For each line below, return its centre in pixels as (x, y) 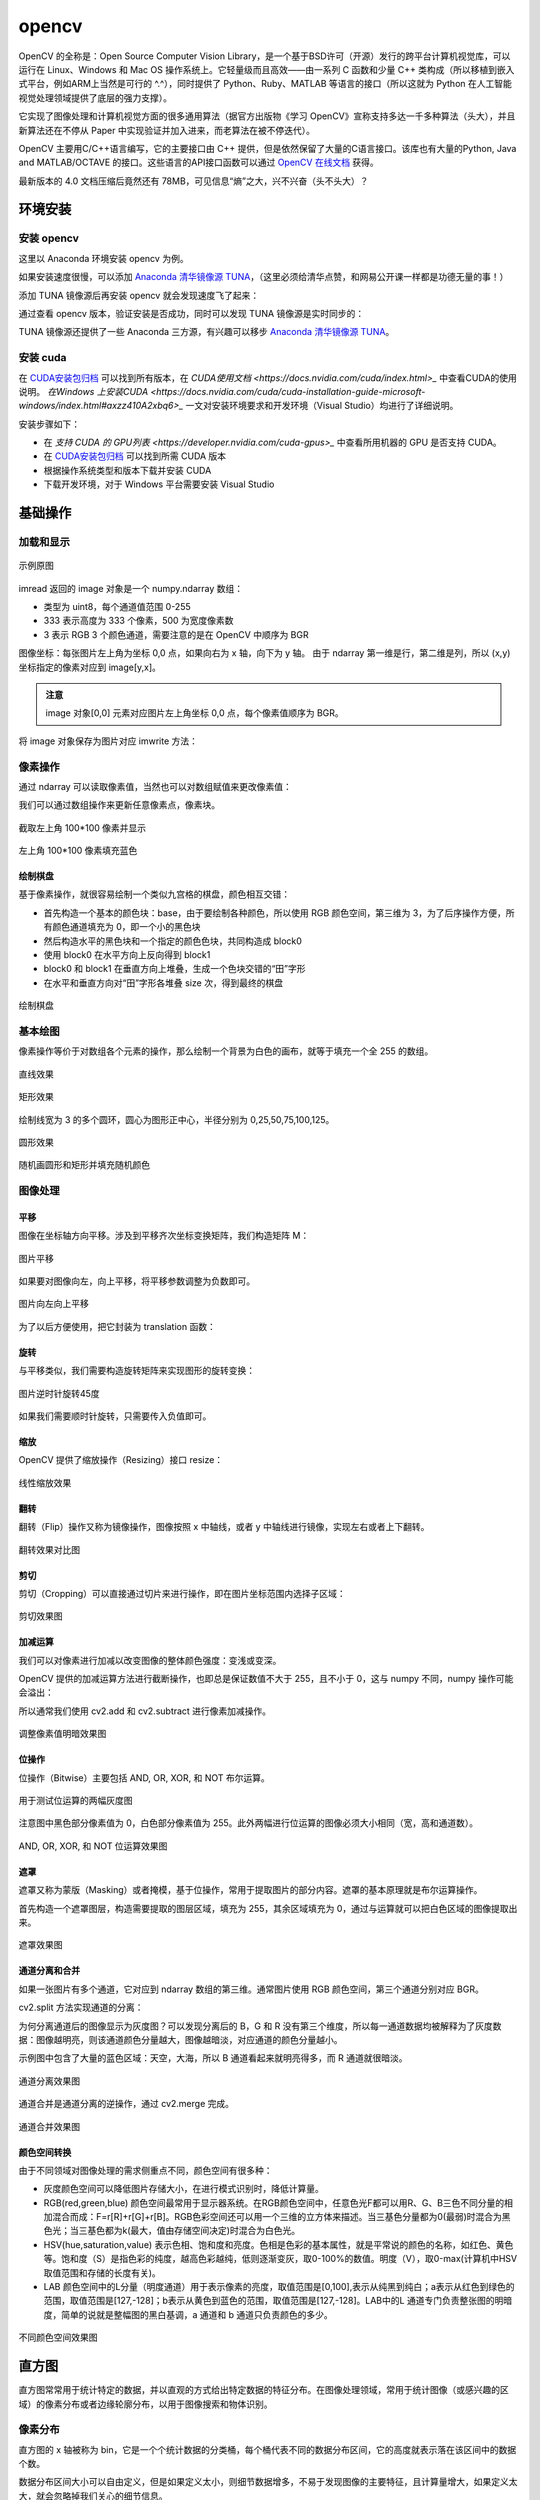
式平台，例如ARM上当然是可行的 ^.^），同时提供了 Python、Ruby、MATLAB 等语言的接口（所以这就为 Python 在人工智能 (265, 84)
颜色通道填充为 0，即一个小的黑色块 (126, 927)
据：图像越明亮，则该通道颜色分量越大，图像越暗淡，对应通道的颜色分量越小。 (180, 2039)
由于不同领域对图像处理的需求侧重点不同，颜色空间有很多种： (145, 2170)
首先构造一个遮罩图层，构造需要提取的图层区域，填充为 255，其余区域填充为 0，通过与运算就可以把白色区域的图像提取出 (268, 1908)
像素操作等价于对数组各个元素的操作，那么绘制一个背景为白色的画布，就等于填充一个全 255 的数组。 (226, 1051)
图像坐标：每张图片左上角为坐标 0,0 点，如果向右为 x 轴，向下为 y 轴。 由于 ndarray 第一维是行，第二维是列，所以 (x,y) (264, 653)
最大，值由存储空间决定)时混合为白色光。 (215, 2231)
